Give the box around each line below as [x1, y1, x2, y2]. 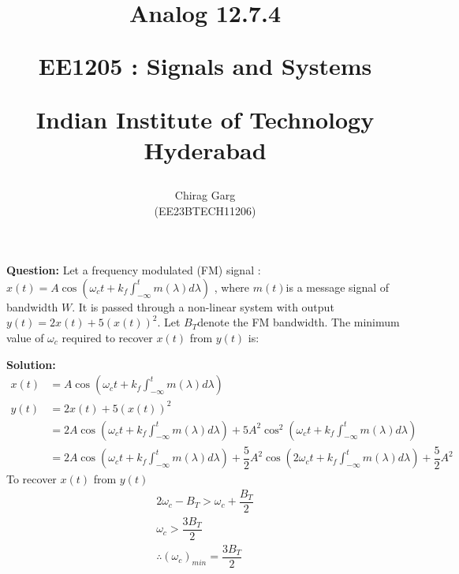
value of [6, 329, 44, 345]
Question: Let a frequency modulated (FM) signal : [6, 262, 261, 278]
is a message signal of [285, 278, 390, 295]
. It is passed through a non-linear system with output [72, 298, 334, 315]
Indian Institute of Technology [35, 102, 375, 135]
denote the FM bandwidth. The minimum [197, 314, 400, 330]
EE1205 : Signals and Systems [38, 50, 372, 82]
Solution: [6, 356, 56, 372]
